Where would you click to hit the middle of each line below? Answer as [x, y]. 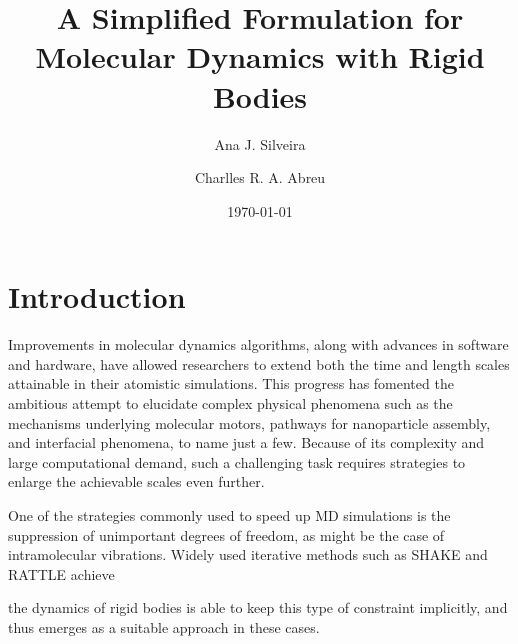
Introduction [97, 296]
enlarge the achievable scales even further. [136, 481]
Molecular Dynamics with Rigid [260, 56]
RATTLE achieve [61, 573]
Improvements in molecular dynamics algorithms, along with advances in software [258, 344]
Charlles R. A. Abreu [260, 177]
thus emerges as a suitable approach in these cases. [164, 626]
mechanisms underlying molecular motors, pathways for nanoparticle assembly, [249, 422]
